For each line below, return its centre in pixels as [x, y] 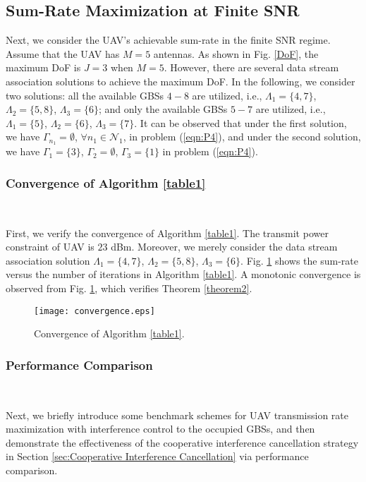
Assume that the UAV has [63, 53]
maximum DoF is [43, 67]
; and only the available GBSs [163, 109]
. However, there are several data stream [251, 67]
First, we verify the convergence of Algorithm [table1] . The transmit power [167, 233]
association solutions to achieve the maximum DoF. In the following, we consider [181, 81]
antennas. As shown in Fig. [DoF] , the [236, 53]
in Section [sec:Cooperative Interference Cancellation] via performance [157, 456]
